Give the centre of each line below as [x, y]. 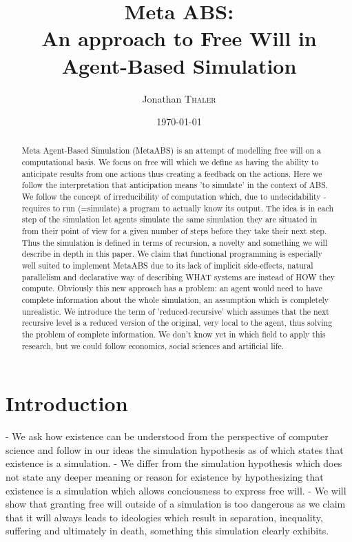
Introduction [67, 403]
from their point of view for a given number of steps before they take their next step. [174, 231]
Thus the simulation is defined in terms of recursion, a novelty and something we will [175, 242]
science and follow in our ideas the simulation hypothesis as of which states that [175, 449]
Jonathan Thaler [179, 98]
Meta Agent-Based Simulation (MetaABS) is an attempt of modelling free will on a [171, 150]
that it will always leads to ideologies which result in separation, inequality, [164, 517]
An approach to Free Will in [179, 38]
